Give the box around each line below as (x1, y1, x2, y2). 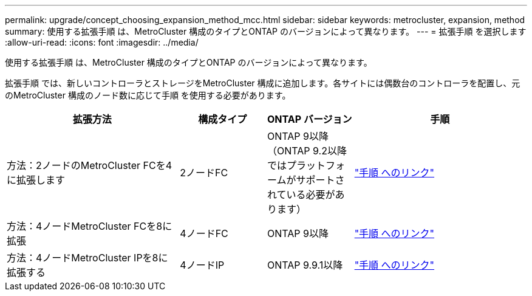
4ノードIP (180, 259, 225, 271)
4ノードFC (180, 227, 228, 239)
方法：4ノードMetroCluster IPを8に (7, 252, 168, 264)
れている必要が (267, 188, 335, 201)
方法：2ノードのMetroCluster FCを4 (7, 159, 172, 171)
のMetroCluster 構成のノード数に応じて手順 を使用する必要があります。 (5, 90, 291, 100)
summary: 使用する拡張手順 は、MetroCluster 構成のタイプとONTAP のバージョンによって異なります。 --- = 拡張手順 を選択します (5, 26, 527, 36)
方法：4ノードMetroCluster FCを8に (7, 220, 172, 232)
